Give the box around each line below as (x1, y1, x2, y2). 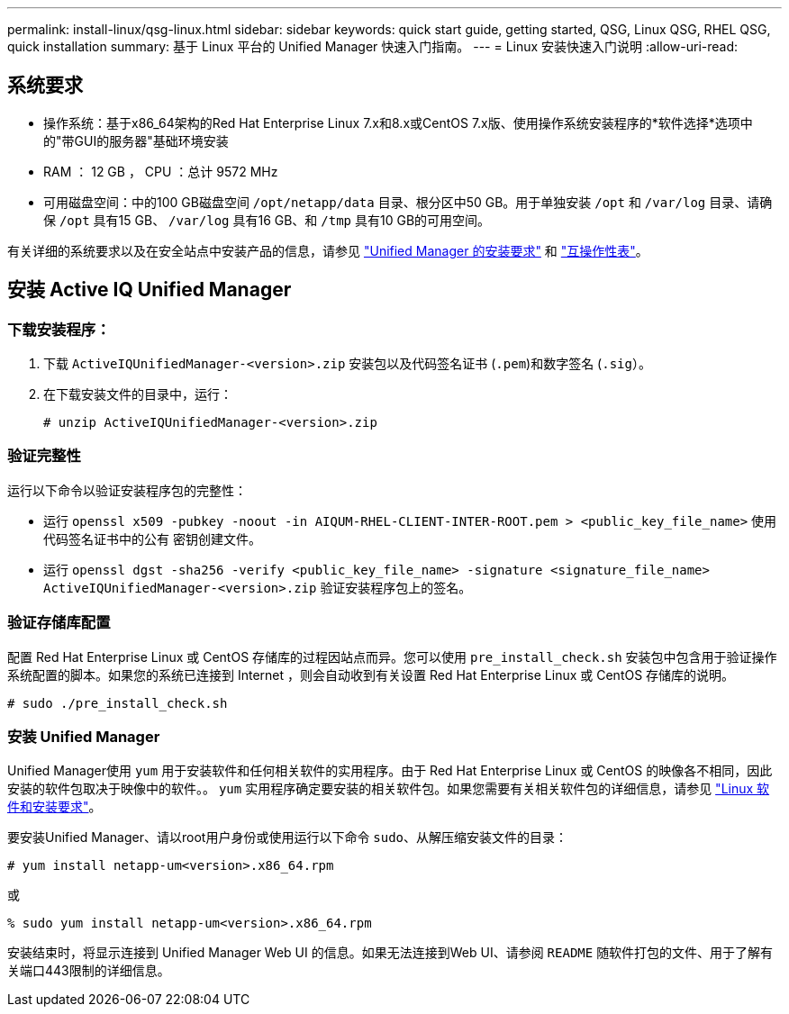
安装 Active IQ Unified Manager (7, 278, 292, 302)
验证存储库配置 (7, 613, 111, 632)
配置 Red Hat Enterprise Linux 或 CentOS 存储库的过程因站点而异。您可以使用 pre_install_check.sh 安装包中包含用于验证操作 (7, 648, 777, 665)
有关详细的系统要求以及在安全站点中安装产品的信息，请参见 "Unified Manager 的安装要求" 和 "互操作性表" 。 (7, 242, 648, 258)
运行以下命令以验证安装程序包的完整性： (7, 482, 247, 498)
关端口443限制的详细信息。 (7, 963, 170, 979)
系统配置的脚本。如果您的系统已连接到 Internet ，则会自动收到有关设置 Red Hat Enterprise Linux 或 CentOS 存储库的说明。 (7, 666, 735, 683)
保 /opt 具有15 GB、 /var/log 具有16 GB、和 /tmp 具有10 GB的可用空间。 (43, 212, 491, 228)
